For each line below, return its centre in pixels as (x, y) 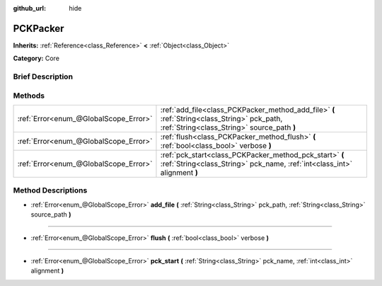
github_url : (29, 8)
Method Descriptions (50, 190)
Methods (29, 96)
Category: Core (36, 58)
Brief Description (43, 76)
